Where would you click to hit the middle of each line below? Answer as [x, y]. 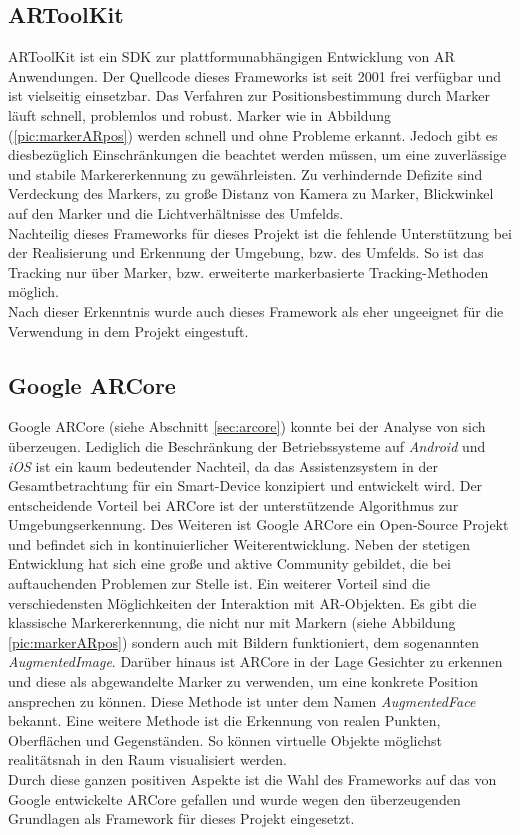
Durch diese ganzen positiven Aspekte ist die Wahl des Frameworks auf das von [252, 779]
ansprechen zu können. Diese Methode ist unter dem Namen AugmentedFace [242, 700]
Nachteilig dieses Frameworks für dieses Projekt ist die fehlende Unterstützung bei [260, 232]
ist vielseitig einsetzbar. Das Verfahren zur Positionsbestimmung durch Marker [249, 95]
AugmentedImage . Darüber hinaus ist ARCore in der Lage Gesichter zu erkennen [255, 661]
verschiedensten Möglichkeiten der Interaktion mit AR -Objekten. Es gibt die [242, 602]
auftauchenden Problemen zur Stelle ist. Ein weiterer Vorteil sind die [219, 583]
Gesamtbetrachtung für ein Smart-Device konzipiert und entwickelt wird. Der [245, 485]
